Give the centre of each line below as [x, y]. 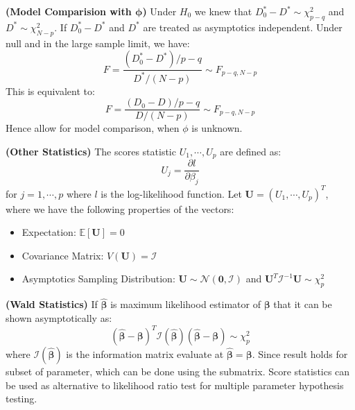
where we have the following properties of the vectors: [120, 208]
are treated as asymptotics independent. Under [243, 27]
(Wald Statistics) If [52, 304]
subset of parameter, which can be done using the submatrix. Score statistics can [178, 371]
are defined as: [251, 151]
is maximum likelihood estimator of [185, 304]
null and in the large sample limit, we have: [98, 43]
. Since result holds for [300, 354]
